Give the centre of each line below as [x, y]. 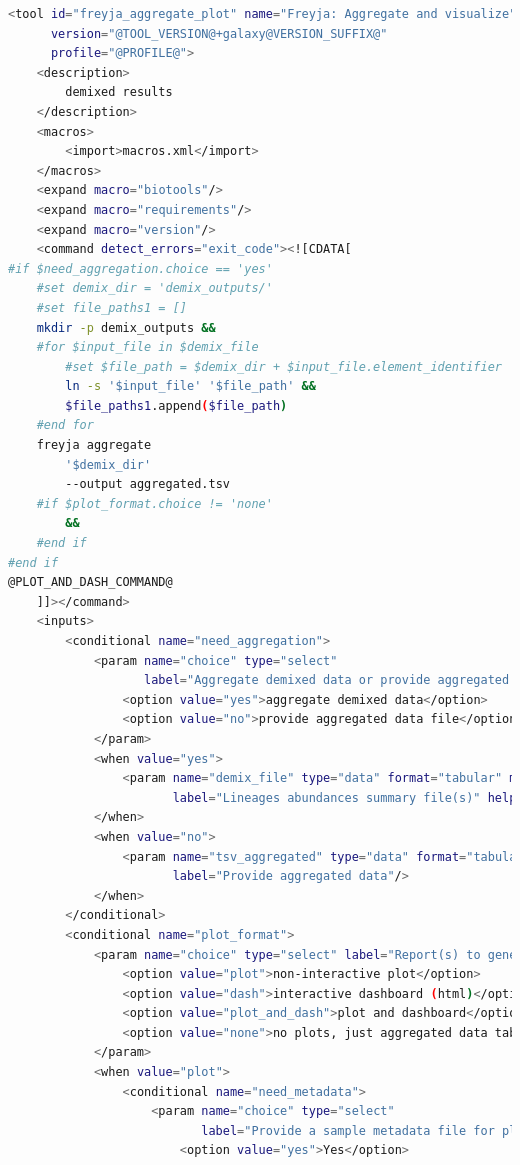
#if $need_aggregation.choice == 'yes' [140, 268]
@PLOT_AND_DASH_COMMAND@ [90, 582]
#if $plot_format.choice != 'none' [154, 503]
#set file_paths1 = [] [111, 307]
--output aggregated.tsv [147, 484]
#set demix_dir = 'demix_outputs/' [154, 288]
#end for [65, 425]
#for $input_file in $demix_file [147, 347]
